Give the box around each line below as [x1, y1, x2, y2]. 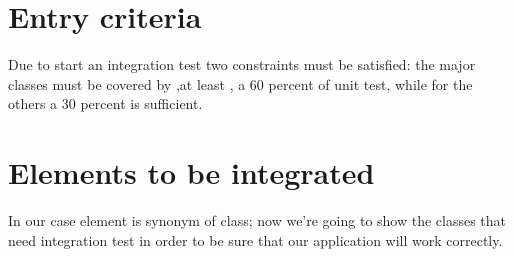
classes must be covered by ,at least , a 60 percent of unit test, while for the [8, 73, 473, 94]
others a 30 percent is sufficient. [8, 93, 203, 114]
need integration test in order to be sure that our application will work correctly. [8, 229, 503, 250]
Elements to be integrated [8, 152, 375, 193]
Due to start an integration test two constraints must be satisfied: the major [8, 54, 476, 75]
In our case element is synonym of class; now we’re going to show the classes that [8, 210, 507, 231]
